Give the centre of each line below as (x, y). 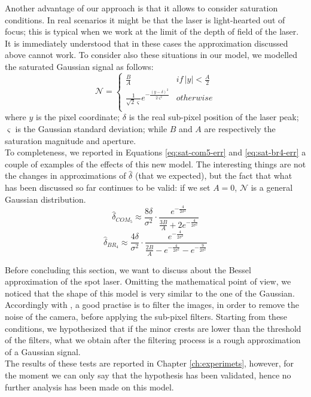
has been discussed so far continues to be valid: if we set (108, 187)
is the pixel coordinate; (78, 117)
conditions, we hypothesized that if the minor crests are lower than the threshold (153, 328)
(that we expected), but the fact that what (214, 175)
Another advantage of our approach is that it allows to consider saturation (141, 8)
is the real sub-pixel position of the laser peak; (214, 117)
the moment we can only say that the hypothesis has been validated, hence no (148, 375)
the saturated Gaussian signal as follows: (79, 66)
